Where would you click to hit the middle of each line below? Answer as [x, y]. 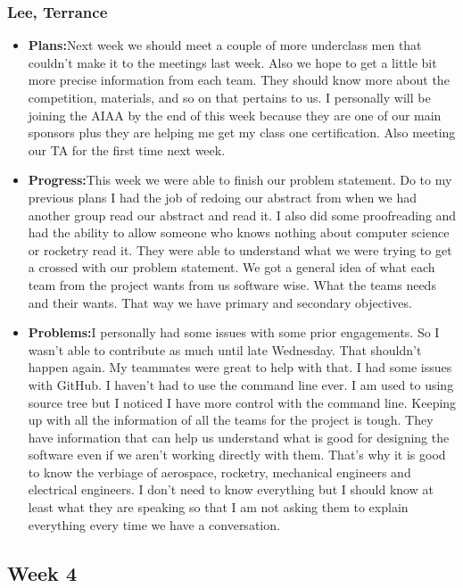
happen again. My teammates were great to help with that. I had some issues [240, 367]
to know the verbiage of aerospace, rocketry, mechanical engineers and [219, 472]
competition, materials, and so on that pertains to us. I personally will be [229, 97]
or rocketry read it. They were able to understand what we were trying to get [240, 249]
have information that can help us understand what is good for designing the [239, 437]
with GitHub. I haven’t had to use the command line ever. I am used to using [241, 384]
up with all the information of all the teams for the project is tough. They [231, 420]
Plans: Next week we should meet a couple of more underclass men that [225, 45]
